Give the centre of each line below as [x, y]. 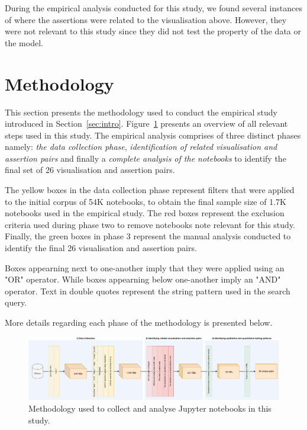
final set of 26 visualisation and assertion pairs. [90, 170]
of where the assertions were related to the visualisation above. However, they [146, 19]
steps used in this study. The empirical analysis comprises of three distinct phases [153, 135]
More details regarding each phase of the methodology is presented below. [139, 322]
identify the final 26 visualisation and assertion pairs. [101, 248]
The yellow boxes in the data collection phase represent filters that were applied [150, 190]
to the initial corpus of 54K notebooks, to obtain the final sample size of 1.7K [146, 201]
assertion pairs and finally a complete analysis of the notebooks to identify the [146, 158]
